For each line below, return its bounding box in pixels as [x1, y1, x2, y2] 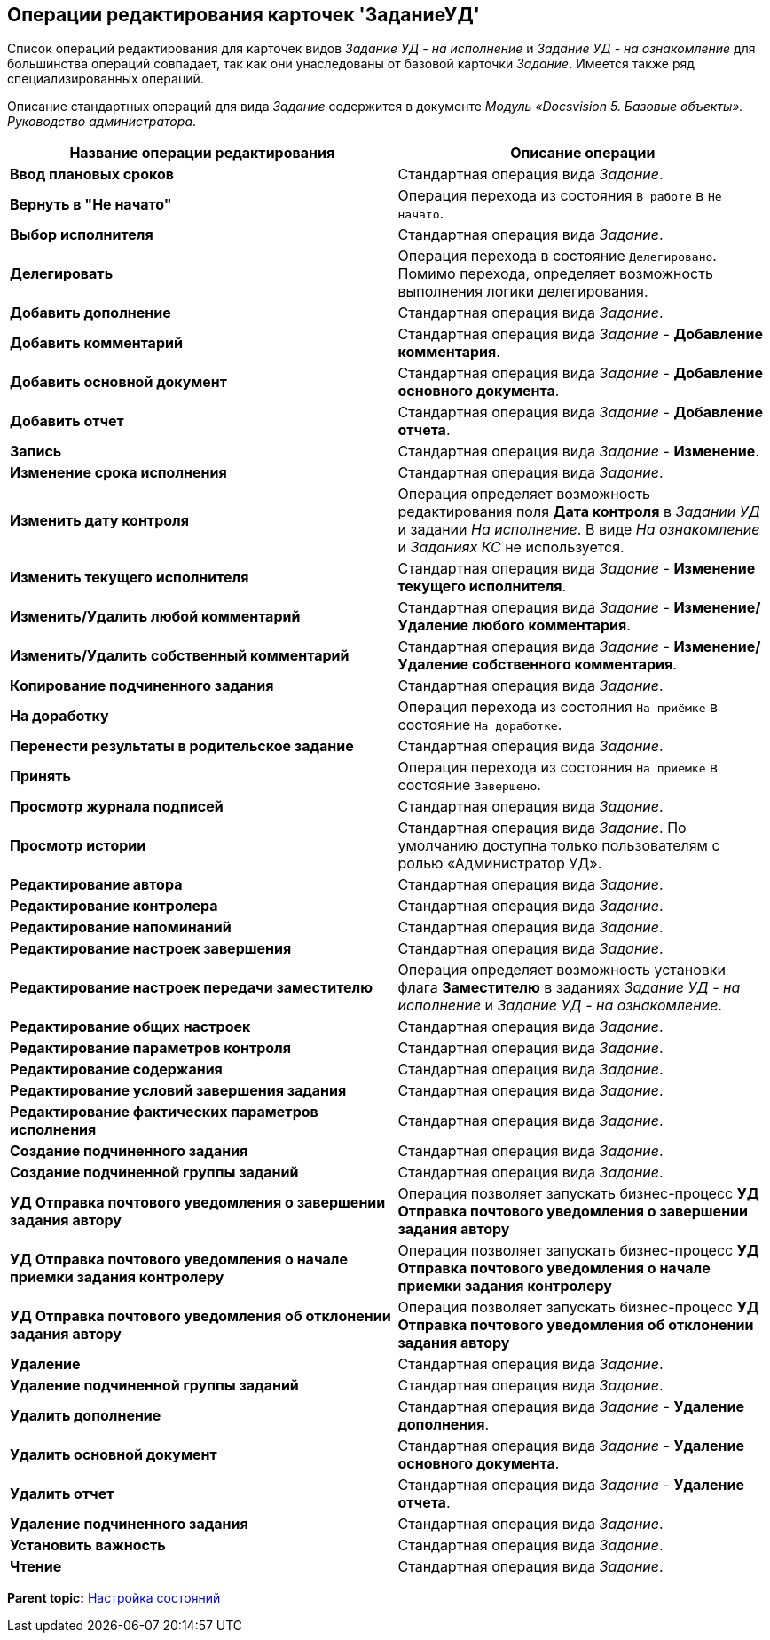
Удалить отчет [10, 1485, 114, 1503]
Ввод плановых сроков [10, 165, 175, 184]
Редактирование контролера [10, 897, 218, 915]
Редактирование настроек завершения [10, 939, 292, 958]
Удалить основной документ [10, 1446, 217, 1464]
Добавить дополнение [10, 304, 171, 322]
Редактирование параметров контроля [10, 1039, 291, 1058]
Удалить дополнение [10, 1406, 161, 1425]
